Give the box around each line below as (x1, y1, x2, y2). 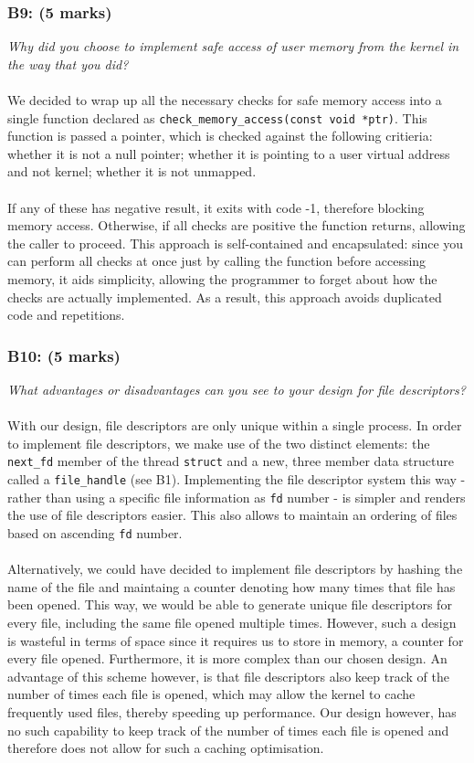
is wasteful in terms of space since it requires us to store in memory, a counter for (7, 631, 464, 650)
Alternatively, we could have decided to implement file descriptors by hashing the (7, 559, 463, 578)
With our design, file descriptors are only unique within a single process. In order (7, 416, 462, 435)
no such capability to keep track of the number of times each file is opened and (7, 720, 449, 739)
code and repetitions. (7, 305, 125, 324)
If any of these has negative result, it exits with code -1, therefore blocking (7, 197, 425, 217)
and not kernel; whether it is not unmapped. (7, 162, 257, 181)
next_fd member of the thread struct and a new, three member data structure (7, 451, 454, 471)
